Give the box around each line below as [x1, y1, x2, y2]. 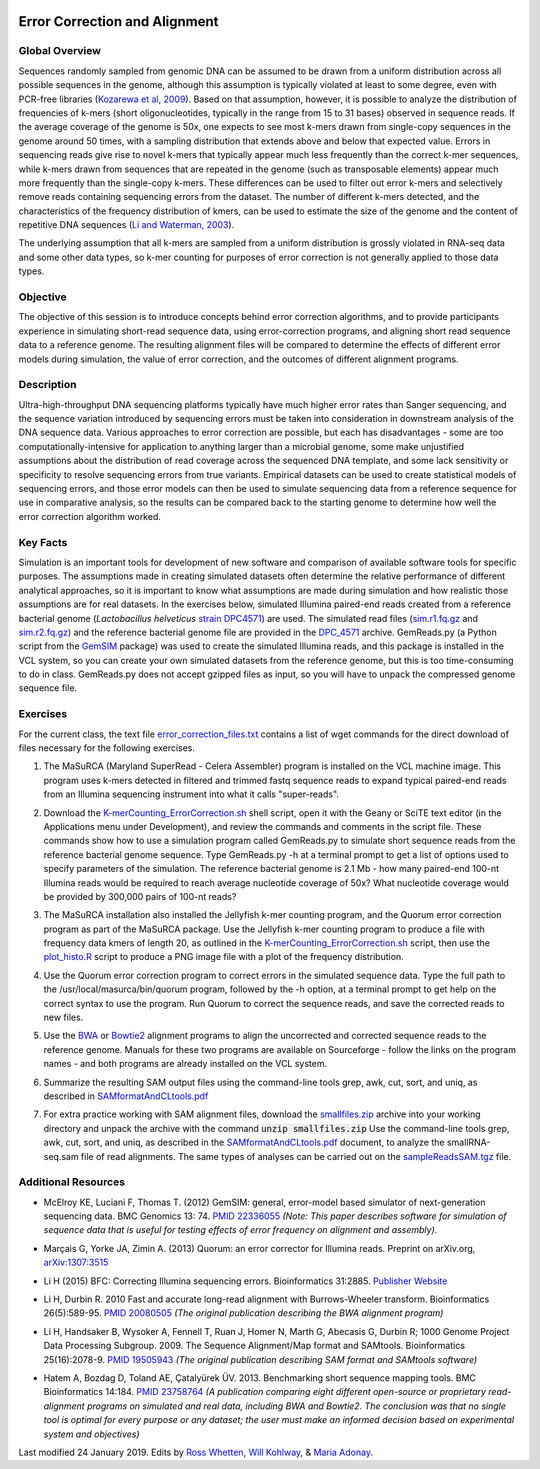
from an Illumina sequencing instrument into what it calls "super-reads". [43, 788, 340, 800]
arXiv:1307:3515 [43, 1256, 109, 1269]
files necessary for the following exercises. [18, 742, 195, 754]
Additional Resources [18, 1175, 125, 1189]
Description [18, 378, 77, 392]
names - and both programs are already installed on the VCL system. [43, 1058, 328, 1070]
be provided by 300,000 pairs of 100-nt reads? [43, 890, 237, 902]
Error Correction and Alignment [18, 13, 219, 30]
